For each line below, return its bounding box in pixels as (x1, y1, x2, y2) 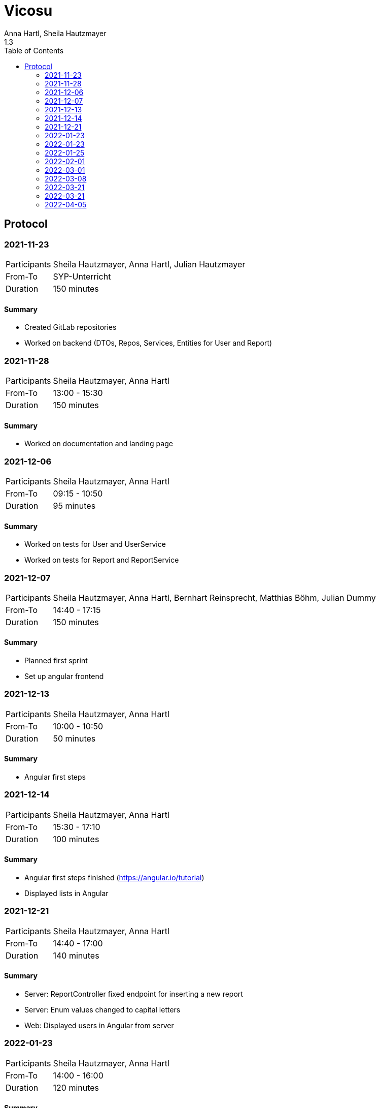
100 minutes (53, 834, 99, 844)
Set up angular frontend (24, 672, 104, 681)
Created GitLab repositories (24, 323, 117, 332)
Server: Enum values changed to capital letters (24, 1005, 181, 1014)
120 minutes (53, 1082, 99, 1093)
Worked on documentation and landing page (24, 439, 173, 448)
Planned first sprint (24, 656, 88, 665)
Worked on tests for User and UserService (24, 540, 166, 549)
